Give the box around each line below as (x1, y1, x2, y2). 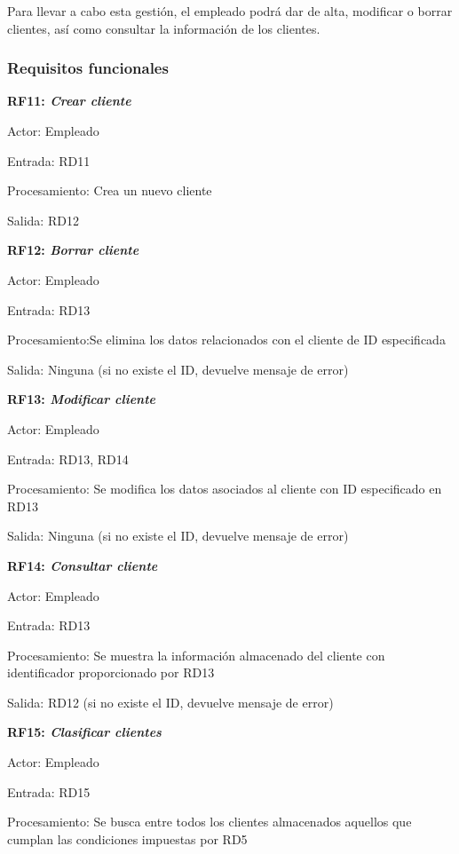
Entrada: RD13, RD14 (7, 449, 129, 468)
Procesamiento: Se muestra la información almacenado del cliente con (7, 645, 385, 664)
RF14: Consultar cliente (7, 556, 158, 574)
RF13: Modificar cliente (7, 390, 156, 408)
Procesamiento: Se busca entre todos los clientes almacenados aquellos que (7, 812, 412, 831)
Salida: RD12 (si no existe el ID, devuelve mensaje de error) (7, 692, 334, 711)
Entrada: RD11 (7, 151, 91, 170)
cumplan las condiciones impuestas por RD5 (7, 829, 248, 848)
